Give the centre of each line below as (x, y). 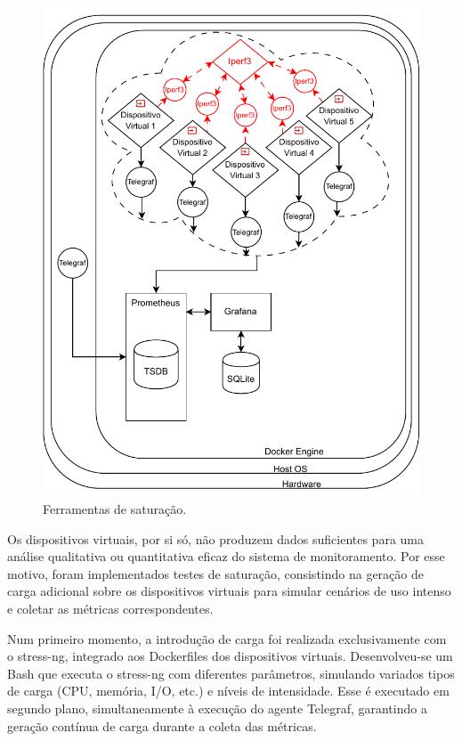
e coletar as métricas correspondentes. (110, 608)
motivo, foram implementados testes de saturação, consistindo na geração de (215, 573)
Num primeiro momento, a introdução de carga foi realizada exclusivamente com (227, 638)
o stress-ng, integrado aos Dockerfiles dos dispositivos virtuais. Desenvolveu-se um (230, 656)
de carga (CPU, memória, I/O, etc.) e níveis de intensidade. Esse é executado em (228, 691)
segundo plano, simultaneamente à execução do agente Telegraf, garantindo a (217, 708)
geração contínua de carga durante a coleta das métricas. (162, 725)
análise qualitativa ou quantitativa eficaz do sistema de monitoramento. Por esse (226, 556)
